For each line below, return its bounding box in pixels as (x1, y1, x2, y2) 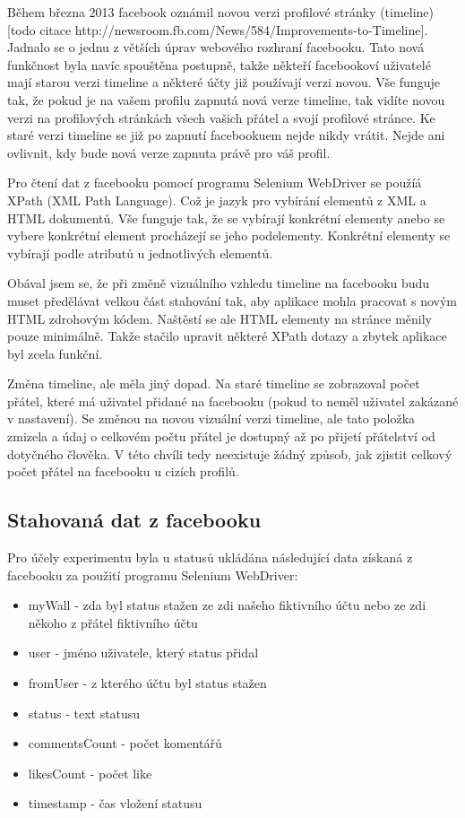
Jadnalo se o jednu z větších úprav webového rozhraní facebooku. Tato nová (7, 38, 425, 57)
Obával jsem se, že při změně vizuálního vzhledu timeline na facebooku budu (7, 274, 430, 292)
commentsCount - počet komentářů (28, 734, 222, 753)
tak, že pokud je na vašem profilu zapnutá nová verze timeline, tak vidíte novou (7, 90, 445, 109)
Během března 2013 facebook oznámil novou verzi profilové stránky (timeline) (7, 3, 435, 21)
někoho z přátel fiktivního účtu (28, 613, 198, 631)
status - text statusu (28, 703, 141, 722)
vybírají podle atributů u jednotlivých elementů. (7, 243, 273, 262)
